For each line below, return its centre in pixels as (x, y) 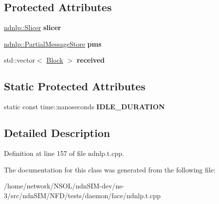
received (91, 60)
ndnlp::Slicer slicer (33, 27)
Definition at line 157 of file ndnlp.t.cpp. (64, 153)
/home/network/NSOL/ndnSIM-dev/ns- (64, 186)
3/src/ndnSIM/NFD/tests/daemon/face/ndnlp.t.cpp (82, 195)
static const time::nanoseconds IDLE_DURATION (84, 107)
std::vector (19, 60)
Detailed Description (57, 133)
